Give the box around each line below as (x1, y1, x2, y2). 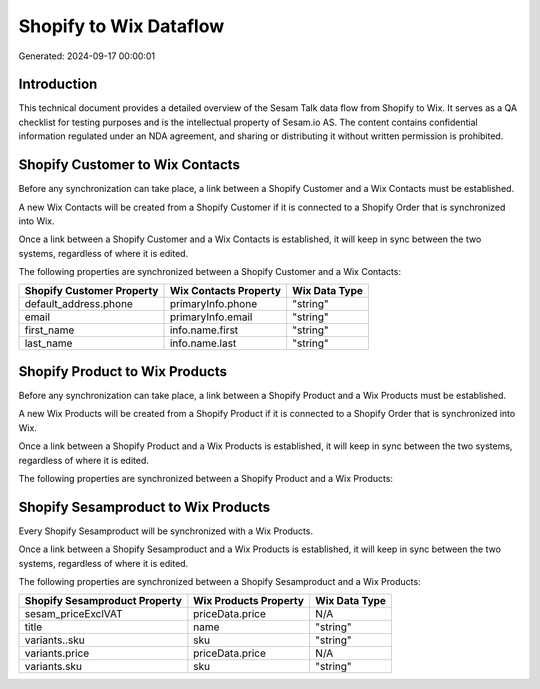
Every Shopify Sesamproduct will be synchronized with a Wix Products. (18, 525, 314, 537)
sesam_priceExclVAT (24, 607, 124, 621)
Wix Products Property (193, 594, 305, 608)
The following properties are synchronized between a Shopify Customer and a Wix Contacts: (18, 266, 402, 278)
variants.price (24, 646, 90, 660)
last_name (24, 336, 73, 350)
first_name (24, 323, 75, 337)
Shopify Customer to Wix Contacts (18, 156, 240, 174)
